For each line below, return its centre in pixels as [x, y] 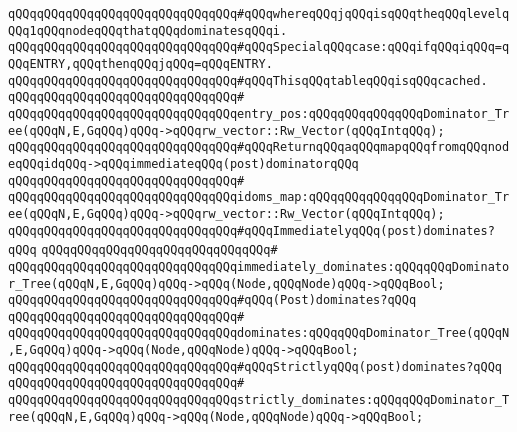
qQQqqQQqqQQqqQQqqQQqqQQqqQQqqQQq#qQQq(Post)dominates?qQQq [212, 300]
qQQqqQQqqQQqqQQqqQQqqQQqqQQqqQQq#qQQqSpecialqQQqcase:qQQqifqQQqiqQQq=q [259, 47]
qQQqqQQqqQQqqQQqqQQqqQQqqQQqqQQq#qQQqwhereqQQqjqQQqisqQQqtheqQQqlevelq [259, 14]
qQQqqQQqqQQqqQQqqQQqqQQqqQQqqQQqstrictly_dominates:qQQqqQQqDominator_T [259, 400]
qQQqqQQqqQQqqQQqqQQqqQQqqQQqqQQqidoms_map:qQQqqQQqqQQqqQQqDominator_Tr [259, 197]
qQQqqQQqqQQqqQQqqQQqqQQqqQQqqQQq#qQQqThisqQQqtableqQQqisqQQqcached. [248, 80]
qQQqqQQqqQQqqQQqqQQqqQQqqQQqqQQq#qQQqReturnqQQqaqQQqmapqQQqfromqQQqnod [259, 147]
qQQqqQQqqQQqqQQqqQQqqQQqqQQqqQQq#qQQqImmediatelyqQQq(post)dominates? [251, 230]
